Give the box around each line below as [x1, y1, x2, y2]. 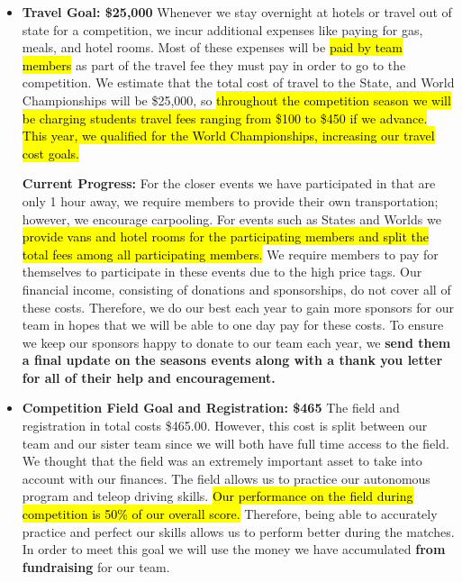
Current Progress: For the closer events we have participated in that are [22, 174, 436, 193]
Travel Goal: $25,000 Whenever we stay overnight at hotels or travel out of [22, 3, 452, 21]
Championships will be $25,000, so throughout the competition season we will [22, 90, 451, 109]
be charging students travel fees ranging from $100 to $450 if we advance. [22, 108, 428, 127]
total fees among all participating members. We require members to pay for [22, 244, 439, 263]
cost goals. [22, 143, 79, 162]
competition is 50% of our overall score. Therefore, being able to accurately [22, 505, 438, 523]
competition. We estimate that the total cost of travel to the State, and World [22, 73, 455, 92]
